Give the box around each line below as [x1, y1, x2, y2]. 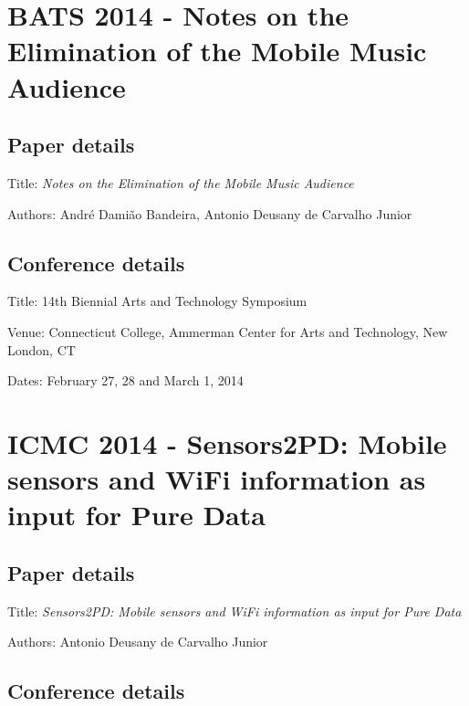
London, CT [7, 340, 76, 359]
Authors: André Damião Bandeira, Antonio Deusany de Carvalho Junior [7, 204, 412, 223]
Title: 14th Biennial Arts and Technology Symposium [7, 291, 307, 311]
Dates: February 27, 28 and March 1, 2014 [7, 371, 244, 390]
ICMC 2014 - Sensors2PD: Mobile [7, 424, 447, 461]
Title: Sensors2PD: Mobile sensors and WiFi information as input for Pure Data [7, 601, 462, 620]
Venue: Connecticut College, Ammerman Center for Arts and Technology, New [7, 321, 448, 341]
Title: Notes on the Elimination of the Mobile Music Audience [7, 173, 354, 192]
